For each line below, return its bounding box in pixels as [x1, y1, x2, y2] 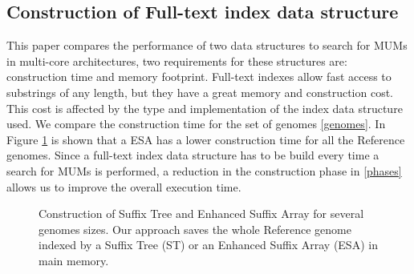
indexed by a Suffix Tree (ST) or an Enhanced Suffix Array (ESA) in [39, 236, 378, 253]
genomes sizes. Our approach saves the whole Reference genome [39, 220, 351, 237]
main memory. [39, 252, 109, 268]
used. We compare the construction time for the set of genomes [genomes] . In [6, 115, 386, 132]
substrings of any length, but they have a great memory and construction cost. [6, 83, 393, 100]
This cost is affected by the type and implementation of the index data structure [6, 99, 403, 116]
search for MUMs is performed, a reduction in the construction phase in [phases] [6, 162, 402, 179]
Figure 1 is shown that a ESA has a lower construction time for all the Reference [6, 131, 405, 147]
